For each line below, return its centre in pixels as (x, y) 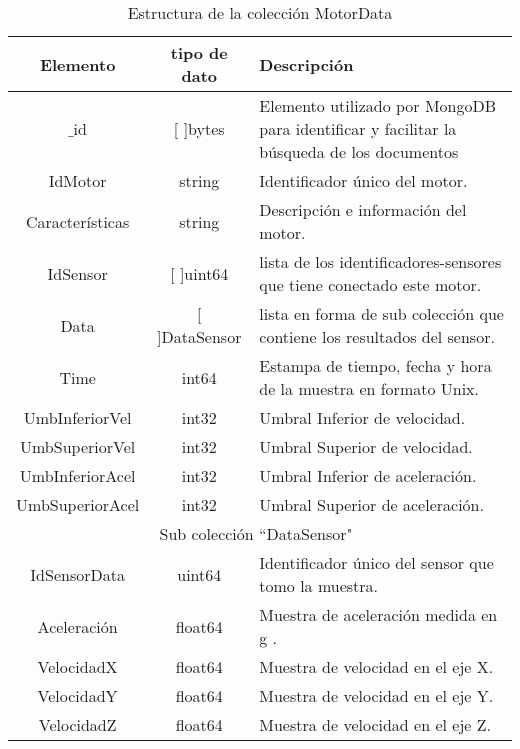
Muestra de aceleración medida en (378, 614)
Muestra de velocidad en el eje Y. (376, 695)
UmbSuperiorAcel (78, 504)
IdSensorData (77, 574)
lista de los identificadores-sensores (380, 261)
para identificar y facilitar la (358, 128)
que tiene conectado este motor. (370, 284)
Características (77, 221)
